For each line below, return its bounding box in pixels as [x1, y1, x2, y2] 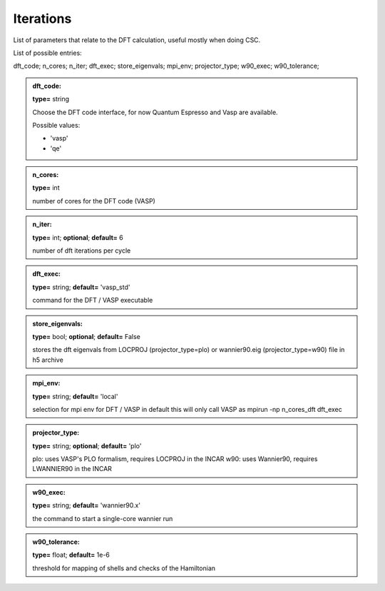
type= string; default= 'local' [32, 392, 118, 400]
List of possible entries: [13, 49, 82, 57]
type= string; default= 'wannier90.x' [32, 501, 141, 510]
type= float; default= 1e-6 [32, 550, 111, 560]
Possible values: [32, 121, 81, 129]
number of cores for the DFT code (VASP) [32, 196, 156, 205]
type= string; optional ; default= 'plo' [32, 441, 142, 450]
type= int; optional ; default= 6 [32, 233, 124, 242]
